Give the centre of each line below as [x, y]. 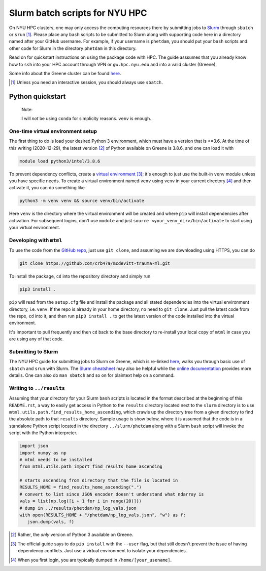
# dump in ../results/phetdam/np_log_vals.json [78, 508]
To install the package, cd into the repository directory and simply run [80, 276]
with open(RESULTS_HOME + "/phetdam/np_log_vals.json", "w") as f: [103, 515]
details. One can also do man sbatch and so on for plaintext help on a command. [92, 375]
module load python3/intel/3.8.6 [60, 161]
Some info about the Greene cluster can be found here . [65, 73]
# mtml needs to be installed [56, 460]
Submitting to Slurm [33, 352]
